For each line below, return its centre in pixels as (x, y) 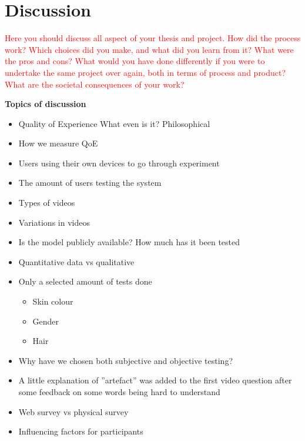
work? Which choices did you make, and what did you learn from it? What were (149, 49)
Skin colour (53, 301)
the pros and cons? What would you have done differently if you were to (135, 61)
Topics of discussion (46, 104)
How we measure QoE (58, 143)
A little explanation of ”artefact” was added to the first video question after (155, 380)
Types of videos (47, 203)
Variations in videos (54, 222)
